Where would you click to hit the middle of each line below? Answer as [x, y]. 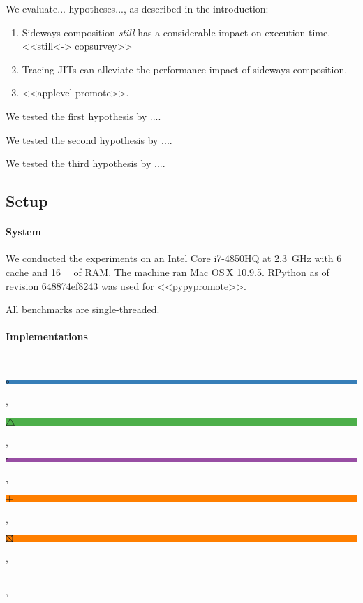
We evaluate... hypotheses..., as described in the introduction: [137, 8]
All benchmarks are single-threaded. [83, 309]
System [23, 232]
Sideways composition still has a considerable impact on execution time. [176, 32]
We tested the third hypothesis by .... [86, 163]
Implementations [47, 336]
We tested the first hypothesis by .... [83, 116]
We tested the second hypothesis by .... [89, 139]
